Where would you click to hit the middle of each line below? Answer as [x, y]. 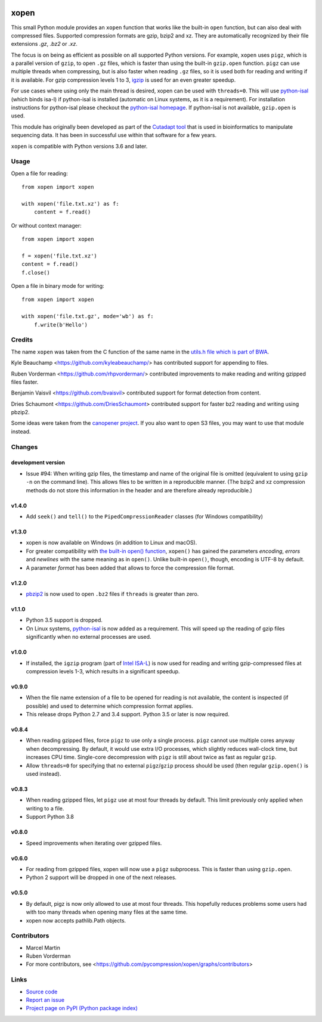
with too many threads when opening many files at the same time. [107, 912]
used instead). [44, 774]
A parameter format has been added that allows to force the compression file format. [130, 568]
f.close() [36, 272]
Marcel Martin [43, 948]
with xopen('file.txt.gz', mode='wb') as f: [88, 316]
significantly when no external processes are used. [89, 637]
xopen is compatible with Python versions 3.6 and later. [79, 146]
